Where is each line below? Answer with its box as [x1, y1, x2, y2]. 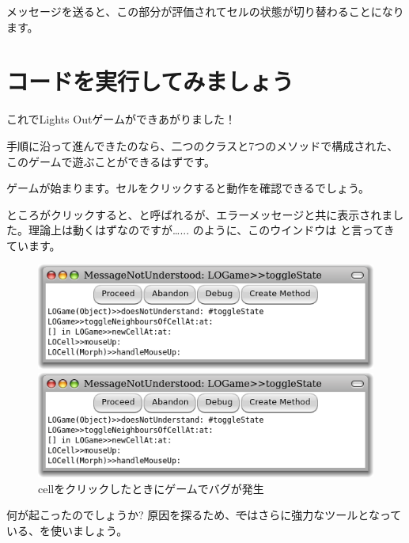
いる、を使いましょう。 [6, 522, 128, 538]
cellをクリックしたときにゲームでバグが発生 [38, 480, 264, 496]
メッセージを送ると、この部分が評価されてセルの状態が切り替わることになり [6, 3, 404, 19]
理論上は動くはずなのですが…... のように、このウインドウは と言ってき [28, 222, 395, 238]
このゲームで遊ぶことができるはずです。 [6, 153, 215, 169]
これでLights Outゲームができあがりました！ [6, 111, 236, 127]
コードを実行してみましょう [6, 65, 294, 97]
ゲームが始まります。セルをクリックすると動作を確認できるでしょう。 [6, 180, 370, 196]
